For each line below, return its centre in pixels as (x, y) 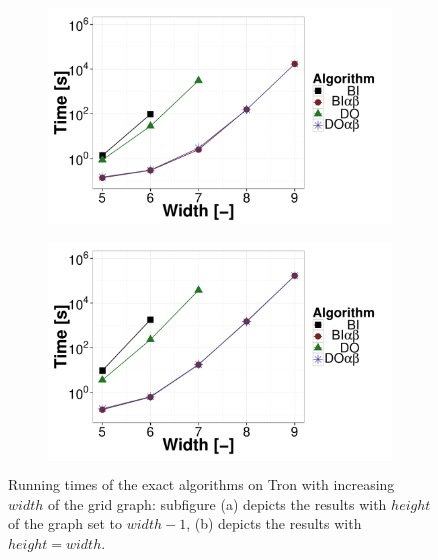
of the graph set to (65, 523)
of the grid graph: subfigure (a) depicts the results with (217, 503)
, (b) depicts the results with (274, 523)
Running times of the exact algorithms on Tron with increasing (201, 484)
